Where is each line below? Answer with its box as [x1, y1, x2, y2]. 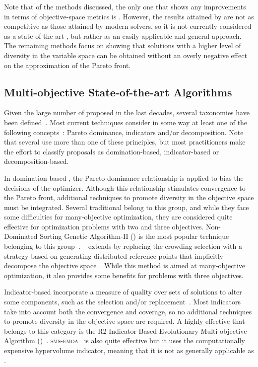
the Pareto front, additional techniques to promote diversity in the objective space [4, 192, 254, 203]
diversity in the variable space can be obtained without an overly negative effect [4, 50, 247, 60]
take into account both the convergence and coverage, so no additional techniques [4, 306, 252, 316]
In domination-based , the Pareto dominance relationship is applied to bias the [4, 172, 244, 183]
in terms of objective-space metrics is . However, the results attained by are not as [4, 11, 254, 21]
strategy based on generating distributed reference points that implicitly [4, 250, 223, 261]
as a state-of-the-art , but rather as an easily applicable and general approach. [4, 30, 242, 41]
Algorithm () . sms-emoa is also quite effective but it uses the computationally [4, 335, 245, 346]
